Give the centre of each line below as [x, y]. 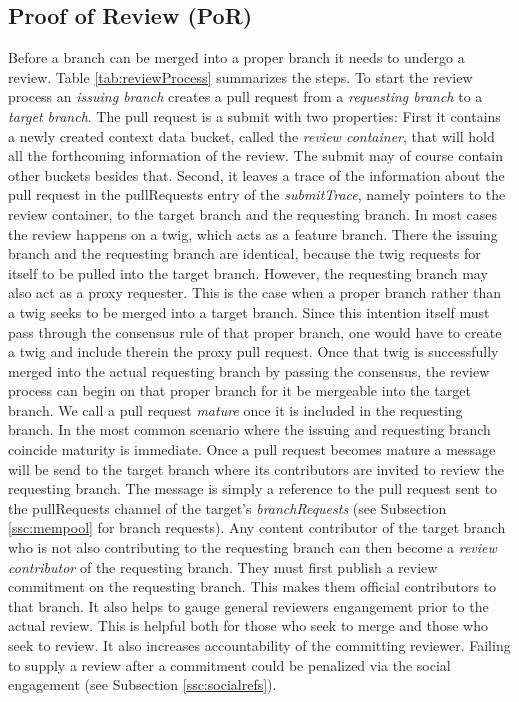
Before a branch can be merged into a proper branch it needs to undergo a [236, 57]
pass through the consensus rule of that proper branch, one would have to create [255, 331]
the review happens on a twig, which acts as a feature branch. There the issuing [253, 233]
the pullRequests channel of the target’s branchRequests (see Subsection [227, 507]
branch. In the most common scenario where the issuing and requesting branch [249, 429]
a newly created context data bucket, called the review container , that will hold [251, 135]
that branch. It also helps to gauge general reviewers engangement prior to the [248, 605]
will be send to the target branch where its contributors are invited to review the [256, 468]
